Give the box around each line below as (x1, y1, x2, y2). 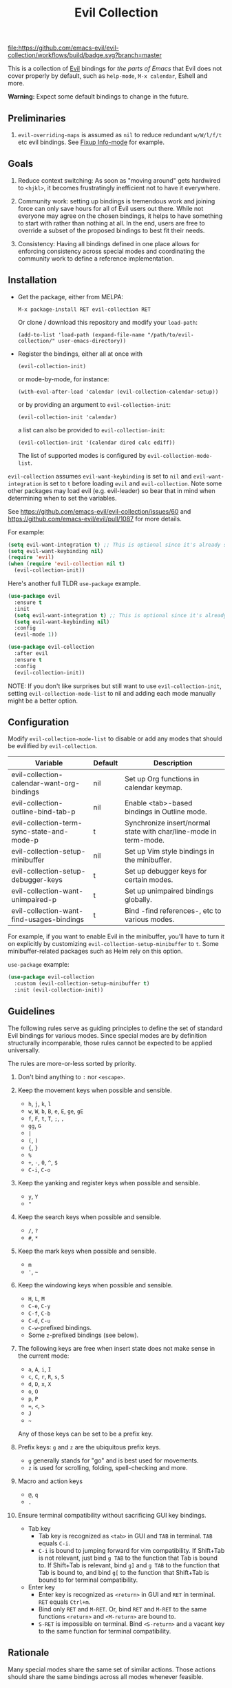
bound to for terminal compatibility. (38, 1576, 138, 1584)
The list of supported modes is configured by (17, 451, 147, 459)
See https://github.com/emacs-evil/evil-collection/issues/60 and (8, 507, 191, 515)
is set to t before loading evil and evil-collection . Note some (43, 479, 222, 488)
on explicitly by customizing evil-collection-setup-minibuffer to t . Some (8, 940, 219, 948)
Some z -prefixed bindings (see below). (28, 1331, 139, 1339)
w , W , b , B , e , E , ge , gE (28, 1107, 84, 1115)
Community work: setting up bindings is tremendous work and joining (17, 197, 215, 205)
